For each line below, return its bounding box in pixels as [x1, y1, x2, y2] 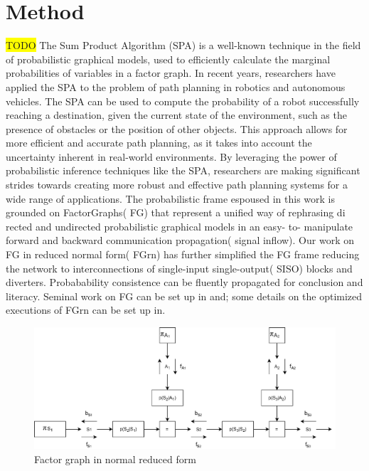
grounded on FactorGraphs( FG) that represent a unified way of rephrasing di [6, 205, 346, 220]
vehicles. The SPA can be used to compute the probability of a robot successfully [6, 93, 360, 108]
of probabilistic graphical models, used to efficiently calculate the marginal [6, 51, 331, 66]
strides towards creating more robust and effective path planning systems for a [6, 177, 348, 192]
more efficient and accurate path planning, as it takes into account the [6, 135, 312, 150]
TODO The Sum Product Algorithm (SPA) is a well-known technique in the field [6, 38, 361, 53]
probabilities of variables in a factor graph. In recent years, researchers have [6, 65, 336, 80]
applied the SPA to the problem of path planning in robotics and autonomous [6, 79, 346, 94]
